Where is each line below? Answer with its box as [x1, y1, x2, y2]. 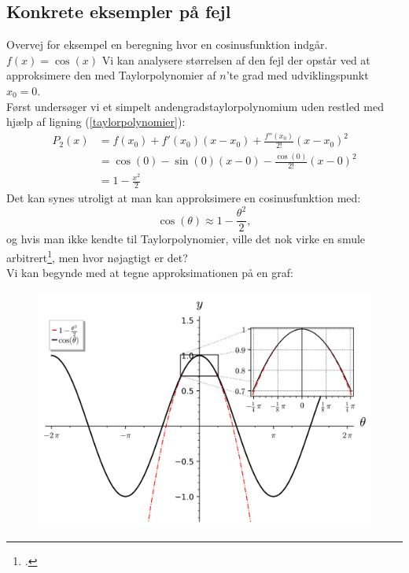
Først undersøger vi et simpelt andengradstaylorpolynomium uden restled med [6, 98, 384, 114]
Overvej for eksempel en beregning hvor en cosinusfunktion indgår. [6, 36, 328, 53]
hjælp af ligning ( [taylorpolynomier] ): [6, 113, 186, 130]
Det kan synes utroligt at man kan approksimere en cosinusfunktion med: [6, 190, 361, 206]
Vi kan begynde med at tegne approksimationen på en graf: [6, 264, 293, 281]
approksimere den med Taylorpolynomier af [6, 67, 216, 83]
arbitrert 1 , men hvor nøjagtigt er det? [6, 246, 188, 265]
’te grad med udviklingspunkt [226, 67, 369, 83]
